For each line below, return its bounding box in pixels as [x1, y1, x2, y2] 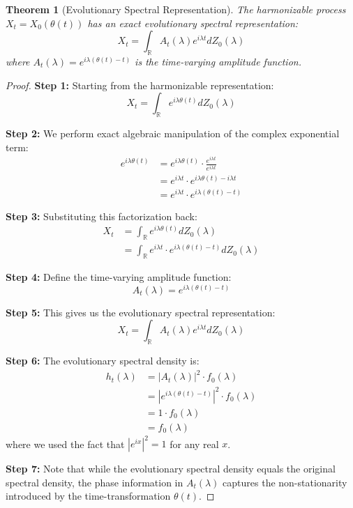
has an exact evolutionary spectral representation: [87, 15, 299, 30]
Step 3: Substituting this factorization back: [6, 208, 197, 223]
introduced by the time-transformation [6, 488, 171, 503]
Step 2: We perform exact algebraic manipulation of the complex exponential [6, 125, 340, 140]
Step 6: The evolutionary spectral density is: [6, 353, 200, 368]
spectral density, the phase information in [6, 475, 183, 489]
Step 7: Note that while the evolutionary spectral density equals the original [6, 461, 336, 476]
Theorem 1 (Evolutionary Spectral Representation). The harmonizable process [6, 2, 346, 16]
